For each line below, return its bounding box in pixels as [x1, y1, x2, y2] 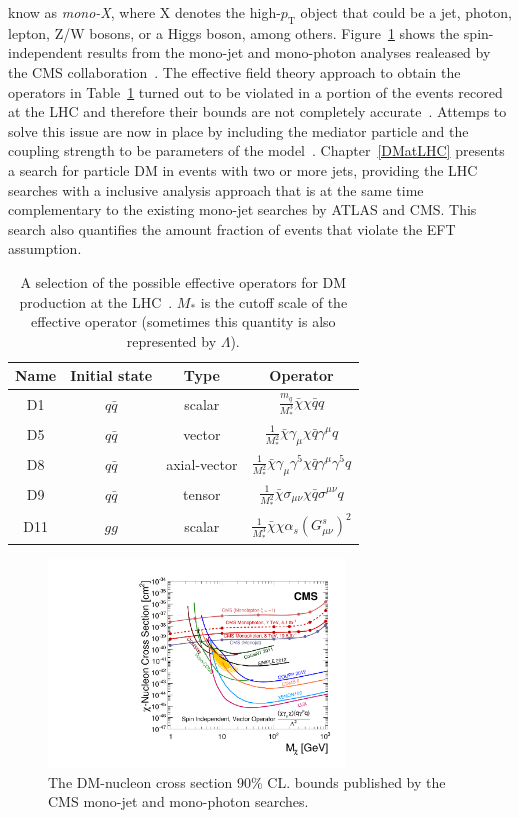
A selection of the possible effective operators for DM [20, 271, 347, 292]
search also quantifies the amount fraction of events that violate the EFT [8, 218, 456, 239]
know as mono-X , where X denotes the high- [8, 2, 281, 22]
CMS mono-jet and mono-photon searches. [48, 791, 309, 812]
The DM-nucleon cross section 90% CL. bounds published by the [48, 771, 446, 792]
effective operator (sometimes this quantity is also [31, 311, 336, 332]
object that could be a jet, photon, [300, 2, 512, 22]
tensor [183, 484, 221, 505]
